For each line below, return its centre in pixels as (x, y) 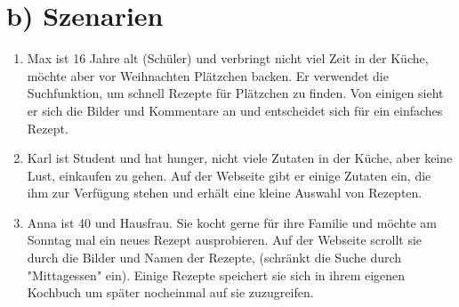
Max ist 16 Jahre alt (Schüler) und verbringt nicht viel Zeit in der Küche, (228, 58)
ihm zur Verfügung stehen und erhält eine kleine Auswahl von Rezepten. (225, 193)
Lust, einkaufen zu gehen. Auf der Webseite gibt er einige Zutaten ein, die (229, 175)
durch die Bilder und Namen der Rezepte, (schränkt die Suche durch (214, 258)
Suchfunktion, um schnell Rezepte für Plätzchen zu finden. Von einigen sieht (235, 93)
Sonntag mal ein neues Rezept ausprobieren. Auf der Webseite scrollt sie (225, 240)
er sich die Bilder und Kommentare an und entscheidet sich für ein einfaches (235, 110)
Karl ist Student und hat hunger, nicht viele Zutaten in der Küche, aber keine (240, 158)
